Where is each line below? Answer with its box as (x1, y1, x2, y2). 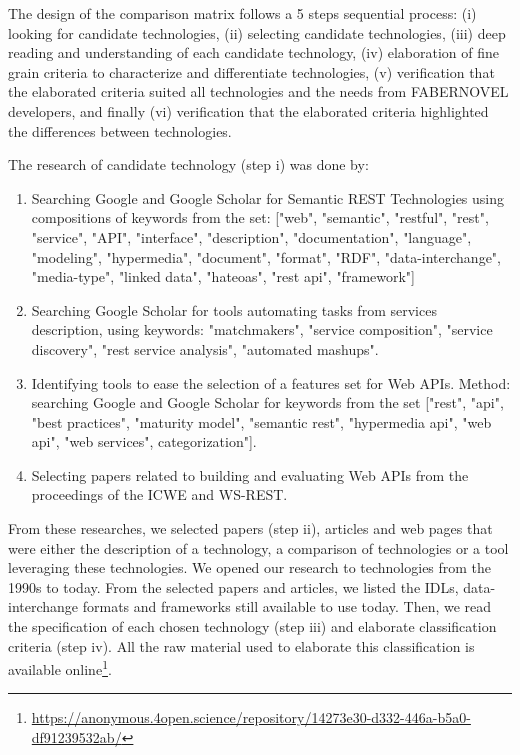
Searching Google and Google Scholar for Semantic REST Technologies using (31, 187, 505, 208)
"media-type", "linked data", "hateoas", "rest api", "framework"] (31, 266, 415, 287)
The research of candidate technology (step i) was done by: (8, 154, 369, 175)
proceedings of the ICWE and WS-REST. (31, 484, 288, 505)
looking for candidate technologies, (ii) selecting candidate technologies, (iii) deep (8, 22, 506, 43)
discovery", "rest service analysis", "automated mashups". (31, 338, 379, 359)
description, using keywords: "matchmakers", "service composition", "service (31, 319, 493, 340)
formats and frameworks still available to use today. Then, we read (82, 596, 492, 617)
